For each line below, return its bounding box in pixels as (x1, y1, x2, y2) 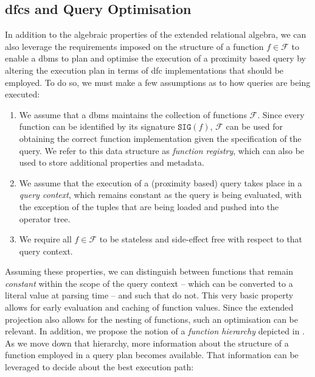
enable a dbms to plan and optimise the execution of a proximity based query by (5, 52, 306, 65)
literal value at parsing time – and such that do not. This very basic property (5, 289, 294, 301)
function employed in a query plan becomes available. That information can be (5, 348, 299, 361)
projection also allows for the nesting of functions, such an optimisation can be (5, 312, 299, 325)
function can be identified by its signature (19, 120, 175, 133)
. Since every (257, 108, 305, 121)
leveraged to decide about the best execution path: (5, 361, 194, 373)
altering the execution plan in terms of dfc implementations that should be (5, 63, 284, 76)
